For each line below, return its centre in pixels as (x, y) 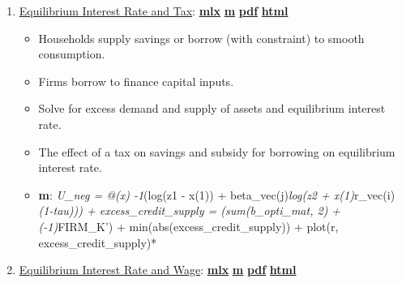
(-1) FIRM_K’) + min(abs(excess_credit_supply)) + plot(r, (188, 226)
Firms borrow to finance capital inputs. (136, 81)
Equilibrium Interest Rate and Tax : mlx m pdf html (154, 11)
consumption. (72, 54)
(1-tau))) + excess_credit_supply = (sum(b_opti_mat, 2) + (190, 210)
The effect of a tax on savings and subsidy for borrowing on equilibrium (217, 151)
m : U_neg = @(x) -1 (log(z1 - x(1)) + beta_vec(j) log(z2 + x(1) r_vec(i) (217, 194)
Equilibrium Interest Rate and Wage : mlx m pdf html (158, 270)
